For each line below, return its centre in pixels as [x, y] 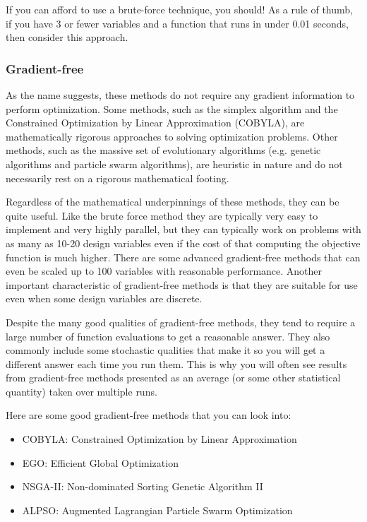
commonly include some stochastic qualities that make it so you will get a [166, 350]
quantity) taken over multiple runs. [82, 391]
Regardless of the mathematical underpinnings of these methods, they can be [173, 202]
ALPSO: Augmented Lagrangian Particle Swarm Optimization [157, 510]
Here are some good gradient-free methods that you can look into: [149, 415]
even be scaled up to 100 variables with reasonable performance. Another [164, 271]
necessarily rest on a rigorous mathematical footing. [118, 178]
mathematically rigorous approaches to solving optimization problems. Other [172, 136]
